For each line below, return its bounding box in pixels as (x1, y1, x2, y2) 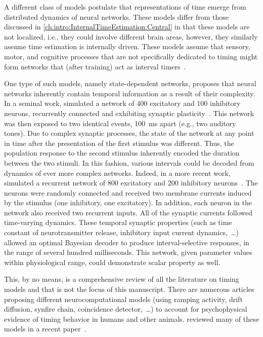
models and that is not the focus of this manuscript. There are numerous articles (4, 284, 254, 294)
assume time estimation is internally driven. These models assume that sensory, (4, 41, 250, 52)
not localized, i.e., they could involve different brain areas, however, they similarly (4, 31, 258, 42)
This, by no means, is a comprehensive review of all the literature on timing (4, 274, 239, 284)
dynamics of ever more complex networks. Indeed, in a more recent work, (4, 167, 231, 178)
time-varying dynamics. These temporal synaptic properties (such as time (4, 217, 232, 228)
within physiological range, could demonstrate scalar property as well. (4, 256, 221, 267)
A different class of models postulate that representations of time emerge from (4, 2, 246, 12)
